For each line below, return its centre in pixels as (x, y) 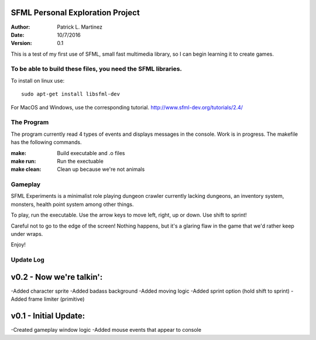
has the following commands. (46, 142)
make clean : (26, 169)
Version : (21, 43)
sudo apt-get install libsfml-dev (71, 94)
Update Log (28, 260)
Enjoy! (18, 245)
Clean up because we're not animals (101, 169)
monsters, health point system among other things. (72, 204)
